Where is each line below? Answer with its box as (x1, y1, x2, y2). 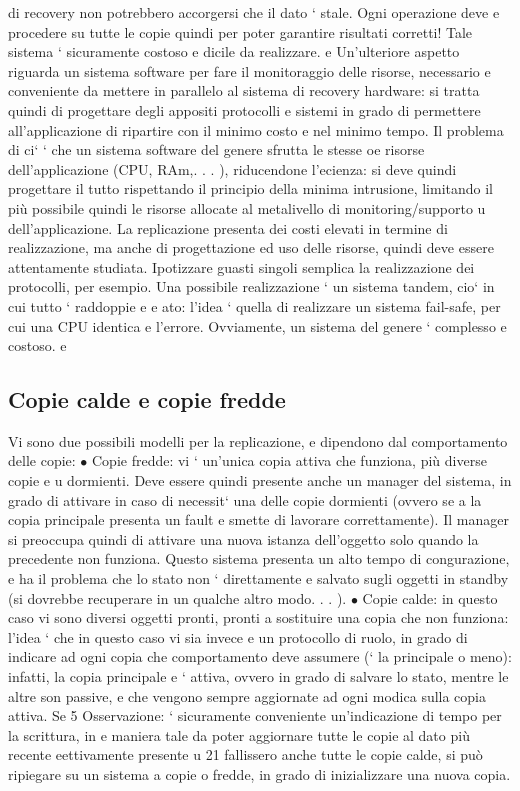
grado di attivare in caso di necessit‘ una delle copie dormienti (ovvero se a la (8, 489, 482, 510)
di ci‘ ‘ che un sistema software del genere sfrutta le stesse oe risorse (8, 139, 425, 160)
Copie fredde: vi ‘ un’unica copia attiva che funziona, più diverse (91, 450, 487, 471)
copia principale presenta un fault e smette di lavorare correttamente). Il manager (8, 509, 509, 530)
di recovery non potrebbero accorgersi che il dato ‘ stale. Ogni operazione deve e (8, 2, 500, 22)
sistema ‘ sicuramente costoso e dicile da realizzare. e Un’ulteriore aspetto (8, 41, 460, 62)
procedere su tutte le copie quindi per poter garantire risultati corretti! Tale (8, 21, 473, 42)
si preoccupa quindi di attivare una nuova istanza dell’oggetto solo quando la (8, 528, 479, 549)
